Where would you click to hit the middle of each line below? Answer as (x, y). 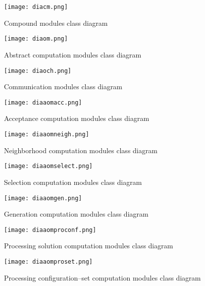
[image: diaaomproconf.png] (50, 230)
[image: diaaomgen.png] (43, 198)
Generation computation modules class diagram (76, 214)
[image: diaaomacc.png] (43, 102)
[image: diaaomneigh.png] (47, 134)
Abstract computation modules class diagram (73, 54)
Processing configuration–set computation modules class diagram (102, 277)
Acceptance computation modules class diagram (77, 118)
